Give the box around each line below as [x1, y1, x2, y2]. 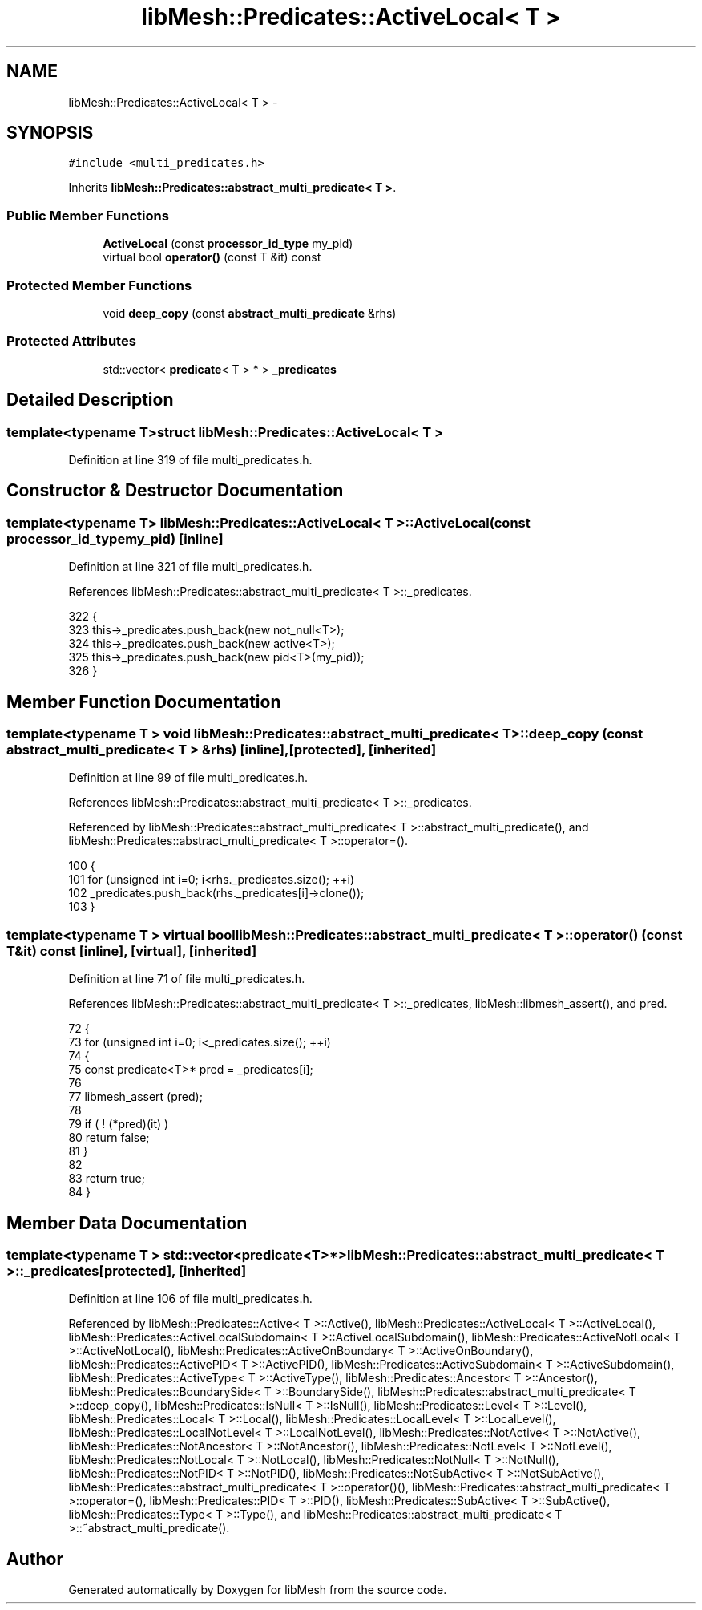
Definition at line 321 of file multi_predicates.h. [68, 560, 313, 574]
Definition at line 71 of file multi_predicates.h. [68, 972, 305, 986]
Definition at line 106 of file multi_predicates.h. [68, 1292, 313, 1306]
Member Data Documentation [6, 1212, 248, 1233]
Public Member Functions [6, 207, 169, 224]
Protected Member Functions [6, 277, 192, 293]
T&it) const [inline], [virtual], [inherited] [6, 942, 257, 959]
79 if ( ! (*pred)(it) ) [68, 1117, 169, 1131]
